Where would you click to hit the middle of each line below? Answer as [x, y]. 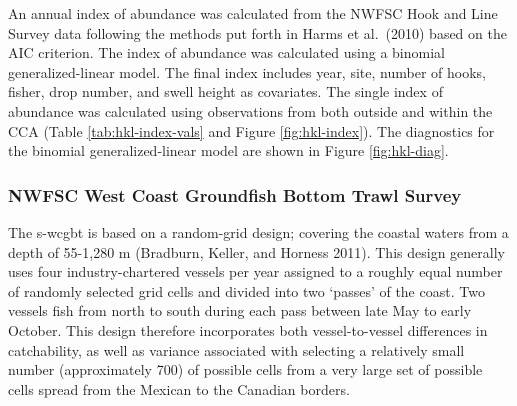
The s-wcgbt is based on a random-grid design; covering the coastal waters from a [258, 231]
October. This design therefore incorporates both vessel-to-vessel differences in [248, 329]
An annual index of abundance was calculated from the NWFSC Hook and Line [253, 13]
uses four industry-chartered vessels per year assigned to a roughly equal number [255, 271]
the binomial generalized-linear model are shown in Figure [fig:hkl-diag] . [228, 150]
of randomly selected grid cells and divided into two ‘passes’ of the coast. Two [246, 290]
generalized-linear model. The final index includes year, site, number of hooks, [247, 71]
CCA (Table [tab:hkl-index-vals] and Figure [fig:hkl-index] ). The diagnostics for [251, 130]
